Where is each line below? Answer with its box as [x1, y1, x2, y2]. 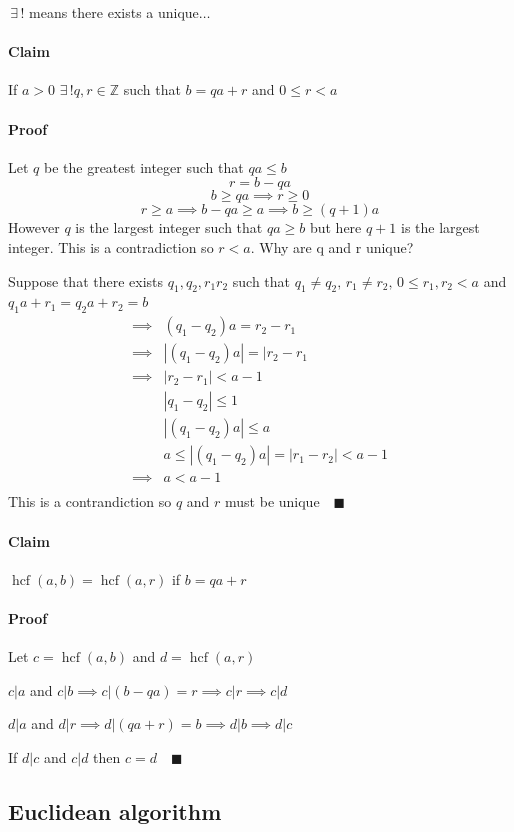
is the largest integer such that [75, 217, 263, 238]
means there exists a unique [29, 2, 199, 22]
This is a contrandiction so [8, 491, 172, 512]
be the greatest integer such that [43, 156, 244, 177]
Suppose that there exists [8, 270, 164, 291]
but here [309, 217, 362, 238]
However [8, 217, 60, 238]
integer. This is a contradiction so [8, 236, 214, 257]
